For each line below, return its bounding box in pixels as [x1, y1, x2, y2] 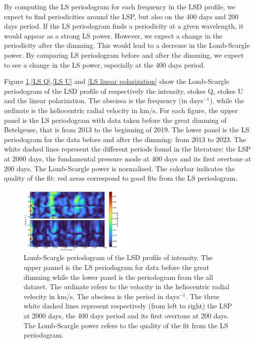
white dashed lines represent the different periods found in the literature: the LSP [4, 144, 251, 154]
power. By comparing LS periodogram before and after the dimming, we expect [4, 49, 244, 60]
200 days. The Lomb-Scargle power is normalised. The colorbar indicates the [4, 163, 235, 173]
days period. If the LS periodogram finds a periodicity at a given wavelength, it [4, 21, 244, 31]
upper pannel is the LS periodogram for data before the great [24, 262, 209, 272]
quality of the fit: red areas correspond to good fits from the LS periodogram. [4, 173, 238, 183]
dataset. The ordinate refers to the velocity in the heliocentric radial [24, 281, 230, 292]
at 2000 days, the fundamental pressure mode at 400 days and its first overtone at [4, 153, 252, 163]
